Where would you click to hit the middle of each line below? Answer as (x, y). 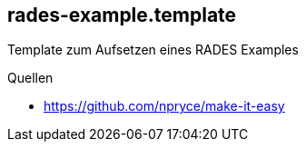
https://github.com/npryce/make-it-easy (164, 106)
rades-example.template (122, 15)
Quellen (30, 78)
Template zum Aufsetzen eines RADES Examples (153, 50)
